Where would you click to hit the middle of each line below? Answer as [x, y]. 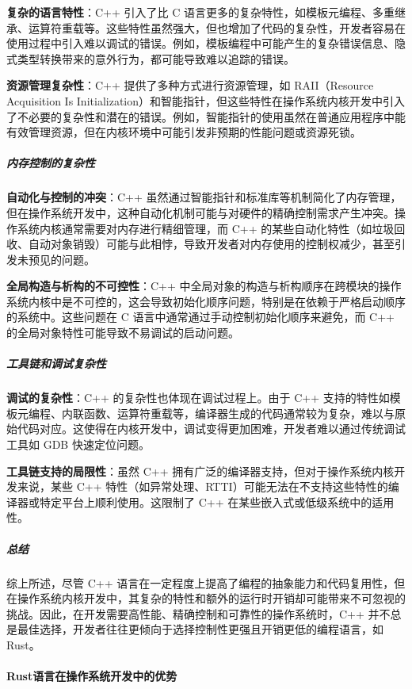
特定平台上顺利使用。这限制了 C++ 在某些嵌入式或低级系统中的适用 [217, 501]
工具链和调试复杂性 [56, 364]
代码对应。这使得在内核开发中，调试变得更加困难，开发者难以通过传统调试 [211, 429]
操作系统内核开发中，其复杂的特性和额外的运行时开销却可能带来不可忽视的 [211, 598]
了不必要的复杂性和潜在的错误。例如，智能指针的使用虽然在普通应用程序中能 [206, 116]
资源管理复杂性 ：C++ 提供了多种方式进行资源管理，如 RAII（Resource [190, 85]
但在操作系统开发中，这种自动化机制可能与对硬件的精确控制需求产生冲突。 [200, 212]
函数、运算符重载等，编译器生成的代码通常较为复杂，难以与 [239, 413]
